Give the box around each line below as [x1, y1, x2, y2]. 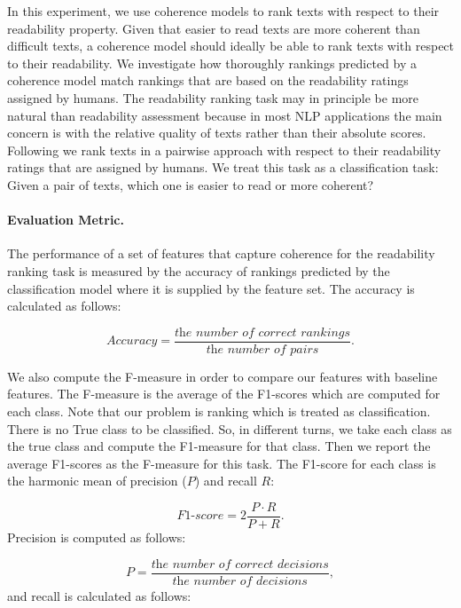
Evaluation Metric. [7, 210, 124, 229]
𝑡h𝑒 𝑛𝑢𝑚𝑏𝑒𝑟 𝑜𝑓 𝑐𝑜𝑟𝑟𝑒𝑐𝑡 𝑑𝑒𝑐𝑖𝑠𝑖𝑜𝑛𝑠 [151, 557, 329, 571]
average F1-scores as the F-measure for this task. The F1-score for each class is [7, 454, 436, 472]
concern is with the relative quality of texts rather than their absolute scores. [7, 123, 426, 142]
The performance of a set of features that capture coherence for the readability [7, 244, 435, 263]
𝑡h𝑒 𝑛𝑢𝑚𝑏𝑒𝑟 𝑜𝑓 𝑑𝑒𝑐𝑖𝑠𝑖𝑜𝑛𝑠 [172, 574, 308, 588]
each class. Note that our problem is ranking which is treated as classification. [7, 401, 431, 420]
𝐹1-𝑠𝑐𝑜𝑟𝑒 [176, 509, 224, 523]
